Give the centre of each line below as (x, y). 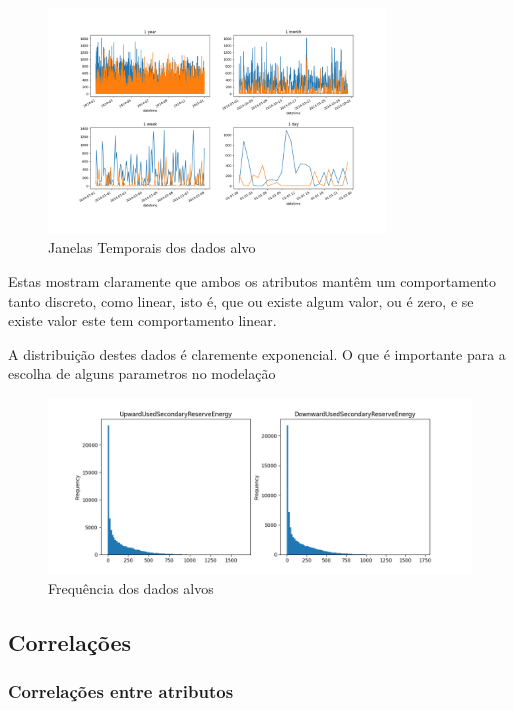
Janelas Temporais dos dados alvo (152, 247)
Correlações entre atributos (121, 691)
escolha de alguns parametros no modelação (142, 373)
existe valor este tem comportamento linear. (142, 320)
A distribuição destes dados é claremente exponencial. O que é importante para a (257, 353)
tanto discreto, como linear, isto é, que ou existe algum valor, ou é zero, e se (241, 300)
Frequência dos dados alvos (131, 588)
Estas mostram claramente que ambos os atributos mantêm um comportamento (252, 281)
